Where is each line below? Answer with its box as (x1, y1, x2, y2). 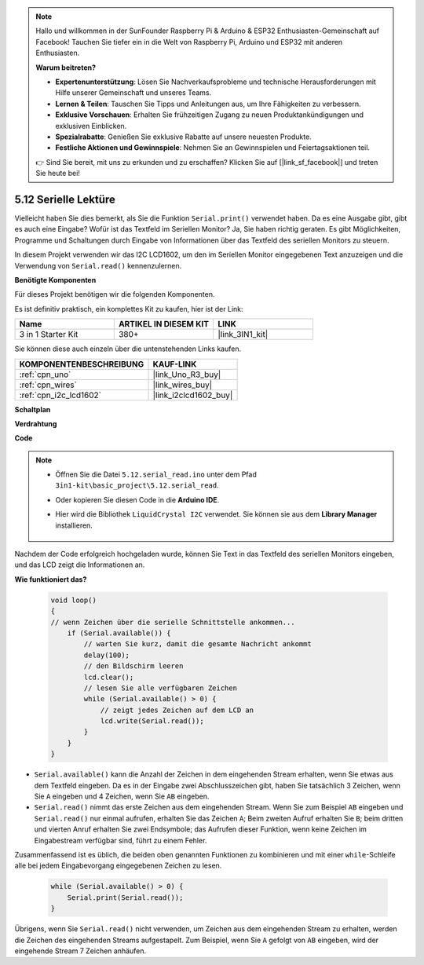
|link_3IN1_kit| (217, 329, 269, 340)
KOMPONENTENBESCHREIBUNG (19, 358, 144, 369)
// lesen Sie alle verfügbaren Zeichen (83, 683, 237, 693)
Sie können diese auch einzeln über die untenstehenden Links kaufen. (14, 344, 242, 353)
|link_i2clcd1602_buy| (152, 389, 233, 400)
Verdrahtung (14, 419, 57, 428)
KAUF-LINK (152, 358, 197, 369)
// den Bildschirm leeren (83, 662, 184, 671)
